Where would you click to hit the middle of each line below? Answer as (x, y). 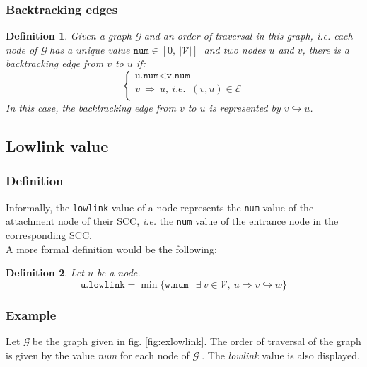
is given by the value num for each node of (98, 355)
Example (31, 314)
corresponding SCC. (49, 234)
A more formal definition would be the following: (111, 249)
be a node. (118, 273)
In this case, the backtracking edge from (91, 107)
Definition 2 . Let (45, 273)
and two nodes (235, 49)
